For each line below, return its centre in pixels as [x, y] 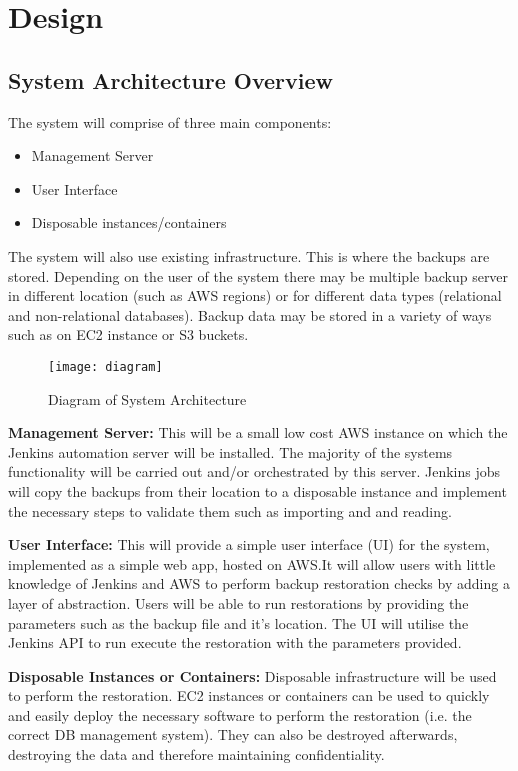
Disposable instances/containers [129, 222]
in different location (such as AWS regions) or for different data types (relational [255, 295]
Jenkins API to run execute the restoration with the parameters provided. [235, 642]
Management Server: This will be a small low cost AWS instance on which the [258, 432]
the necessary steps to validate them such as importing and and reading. [230, 510]
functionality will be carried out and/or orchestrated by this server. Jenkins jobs [254, 471]
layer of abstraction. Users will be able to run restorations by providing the [238, 602]
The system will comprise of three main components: [170, 121]
